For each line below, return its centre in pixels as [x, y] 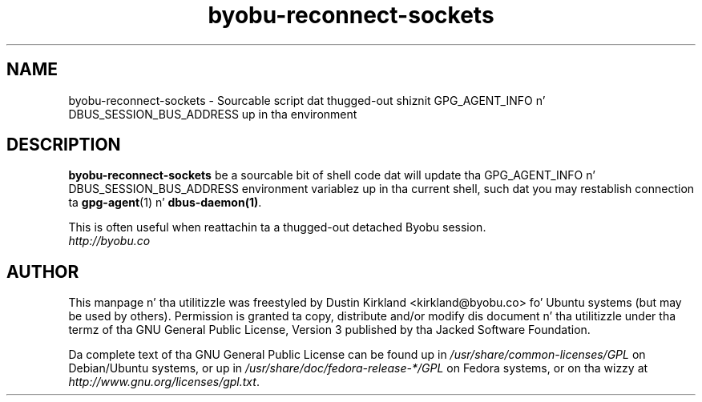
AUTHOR [43, 271]
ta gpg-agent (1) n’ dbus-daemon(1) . [165, 203]
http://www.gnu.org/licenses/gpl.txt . [164, 382]
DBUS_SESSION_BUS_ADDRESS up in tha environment [213, 114]
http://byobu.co [109, 241]
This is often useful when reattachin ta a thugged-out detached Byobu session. [277, 227]
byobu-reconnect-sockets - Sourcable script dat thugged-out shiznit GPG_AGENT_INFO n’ [307, 100]
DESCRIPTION [64, 145]
